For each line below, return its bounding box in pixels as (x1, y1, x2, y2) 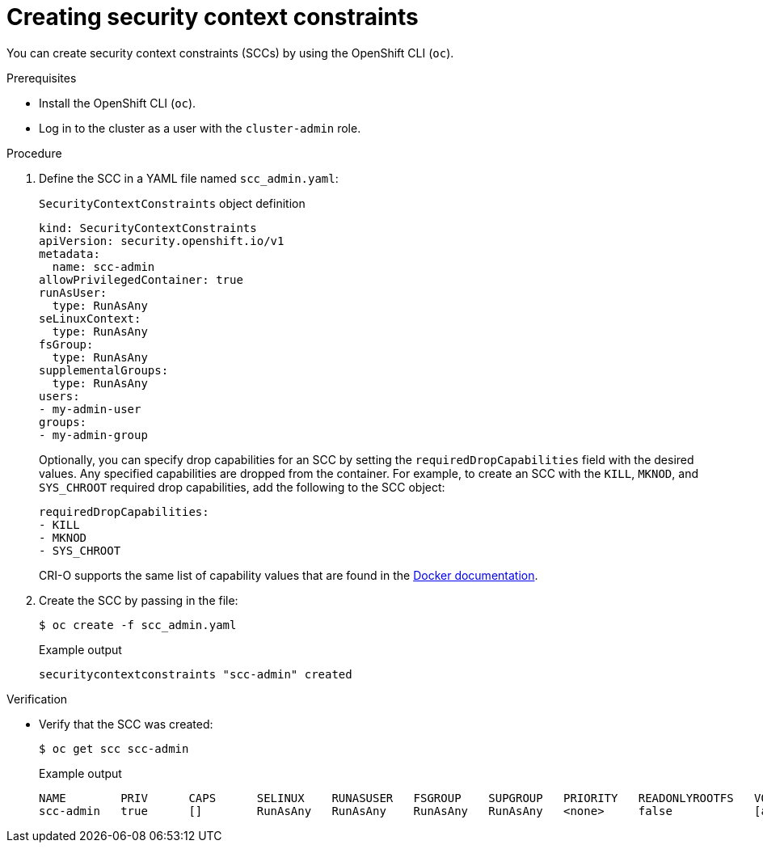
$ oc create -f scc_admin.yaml (39, 618, 237, 631)
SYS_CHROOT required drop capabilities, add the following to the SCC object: (39, 479, 445, 494)
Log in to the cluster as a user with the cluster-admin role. (39, 120, 361, 135)
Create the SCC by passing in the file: (39, 593, 238, 607)
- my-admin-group (39, 428, 148, 441)
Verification (6, 691, 68, 706)
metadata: (39, 247, 100, 260)
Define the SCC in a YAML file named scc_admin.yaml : (39, 171, 339, 185)
